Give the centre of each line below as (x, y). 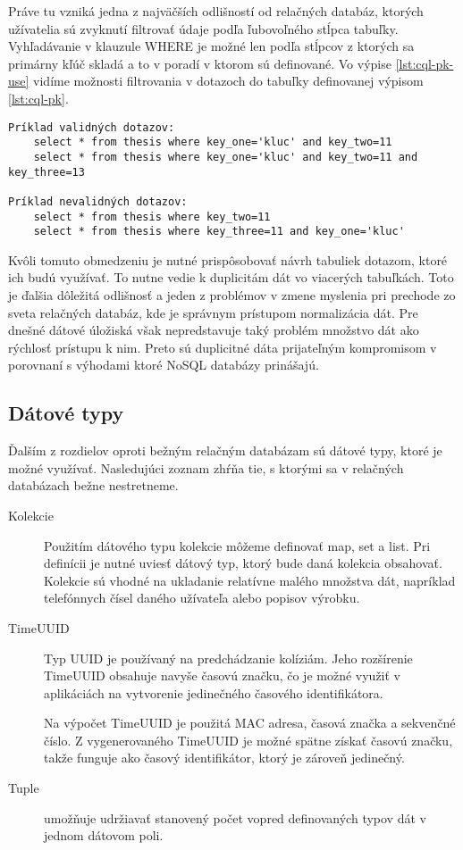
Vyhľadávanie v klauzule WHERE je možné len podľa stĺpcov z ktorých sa (211, 46)
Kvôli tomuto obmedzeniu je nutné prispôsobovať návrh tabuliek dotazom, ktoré (228, 259)
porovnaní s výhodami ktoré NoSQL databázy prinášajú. (164, 365)
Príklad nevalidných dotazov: (98, 201)
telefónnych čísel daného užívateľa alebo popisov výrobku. (202, 598)
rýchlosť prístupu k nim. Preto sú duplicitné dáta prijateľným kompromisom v (223, 347)
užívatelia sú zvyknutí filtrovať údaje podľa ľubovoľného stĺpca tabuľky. (203, 28)
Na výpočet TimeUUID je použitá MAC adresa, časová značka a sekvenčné (250, 723)
